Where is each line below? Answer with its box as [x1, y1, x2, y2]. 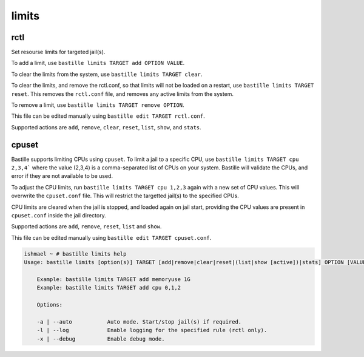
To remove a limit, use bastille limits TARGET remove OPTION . [11, 101, 184, 109]
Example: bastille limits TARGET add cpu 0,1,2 [36, 284, 181, 291]
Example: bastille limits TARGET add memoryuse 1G [36, 276, 190, 282]
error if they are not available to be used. [11, 172, 113, 180]
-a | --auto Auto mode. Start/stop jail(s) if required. [36, 318, 242, 325]
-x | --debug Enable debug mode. [36, 335, 165, 342]
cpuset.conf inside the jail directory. [11, 212, 106, 219]
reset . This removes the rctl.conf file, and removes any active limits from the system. [11, 90, 234, 97]
